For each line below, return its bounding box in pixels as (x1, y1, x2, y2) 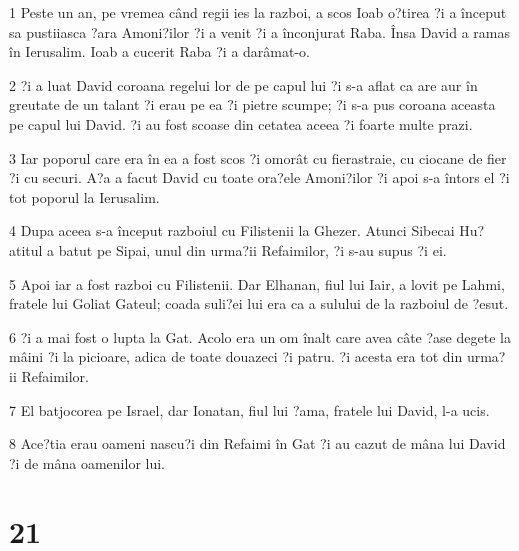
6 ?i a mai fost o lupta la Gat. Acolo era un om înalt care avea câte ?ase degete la (9, 326, 511, 347)
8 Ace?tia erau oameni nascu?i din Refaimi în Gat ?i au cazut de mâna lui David (9, 433, 506, 454)
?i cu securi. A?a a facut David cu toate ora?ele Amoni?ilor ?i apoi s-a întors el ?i (9, 167, 510, 188)
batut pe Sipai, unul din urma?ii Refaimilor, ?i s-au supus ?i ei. (58, 239, 447, 260)
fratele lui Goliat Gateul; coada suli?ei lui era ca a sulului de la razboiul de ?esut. (9, 293, 509, 314)
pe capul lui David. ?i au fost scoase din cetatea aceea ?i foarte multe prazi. (9, 113, 473, 134)
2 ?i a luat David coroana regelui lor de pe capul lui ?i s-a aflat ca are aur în (9, 74, 478, 95)
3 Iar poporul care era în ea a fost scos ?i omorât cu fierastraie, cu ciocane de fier (9, 147, 507, 168)
